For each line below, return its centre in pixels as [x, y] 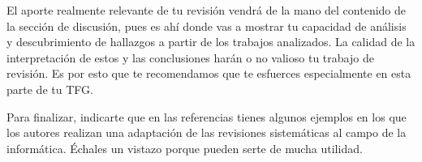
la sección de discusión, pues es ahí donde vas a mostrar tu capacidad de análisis [207, 26]
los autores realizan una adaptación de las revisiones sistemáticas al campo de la [207, 132]
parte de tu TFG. [50, 89]
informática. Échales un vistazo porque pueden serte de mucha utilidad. [185, 148]
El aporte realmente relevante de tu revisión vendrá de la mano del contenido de [206, 10]
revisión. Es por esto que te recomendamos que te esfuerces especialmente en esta [209, 73]
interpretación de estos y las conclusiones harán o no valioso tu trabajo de [190, 57]
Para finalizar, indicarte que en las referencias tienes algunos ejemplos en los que [207, 116]
